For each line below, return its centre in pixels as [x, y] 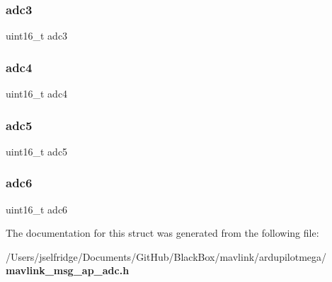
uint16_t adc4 [37, 94]
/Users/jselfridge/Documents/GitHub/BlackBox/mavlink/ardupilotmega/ [166, 256]
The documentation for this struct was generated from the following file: [162, 233]
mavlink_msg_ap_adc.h [68, 270]
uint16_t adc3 [37, 36]
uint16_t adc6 [37, 209]
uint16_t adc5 [37, 151]
